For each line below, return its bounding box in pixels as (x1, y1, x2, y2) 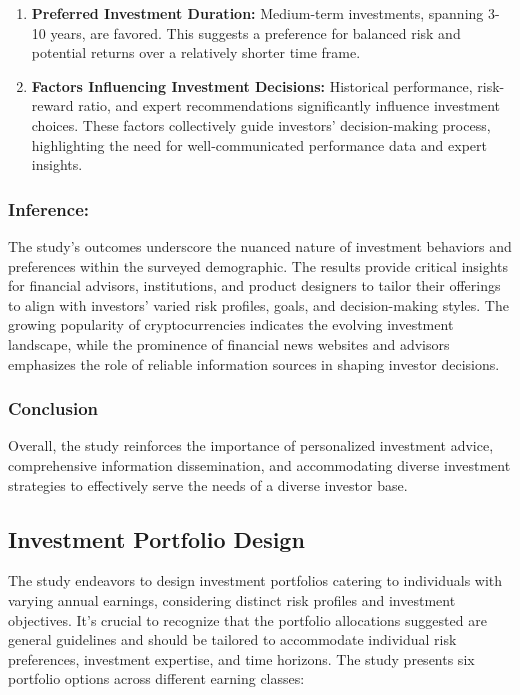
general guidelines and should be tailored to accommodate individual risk (8, 629, 457, 650)
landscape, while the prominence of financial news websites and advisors (8, 333, 450, 354)
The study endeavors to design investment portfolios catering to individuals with (8, 570, 503, 591)
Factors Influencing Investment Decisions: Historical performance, (31, 75, 473, 96)
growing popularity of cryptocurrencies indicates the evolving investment (8, 314, 454, 335)
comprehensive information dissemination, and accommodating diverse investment (8, 454, 511, 475)
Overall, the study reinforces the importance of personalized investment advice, (8, 435, 494, 456)
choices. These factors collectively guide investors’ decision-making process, (31, 114, 491, 135)
